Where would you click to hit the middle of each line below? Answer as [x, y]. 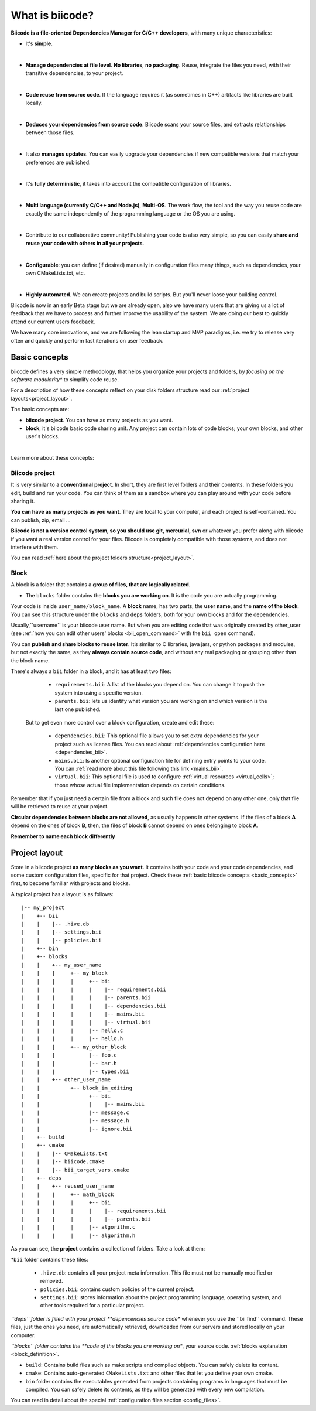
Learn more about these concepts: [52, 458]
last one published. [78, 709]
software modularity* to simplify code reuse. [65, 379]
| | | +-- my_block [65, 973]
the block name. [30, 660]
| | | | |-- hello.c [72, 1030]
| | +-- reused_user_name [68, 1186]
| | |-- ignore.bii [77, 1129]
